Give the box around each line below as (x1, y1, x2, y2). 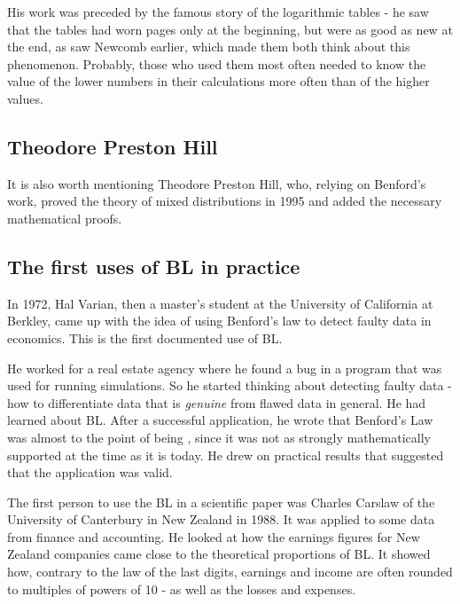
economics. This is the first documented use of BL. (7, 328, 283, 347)
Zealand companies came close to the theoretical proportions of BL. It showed (7, 545, 431, 563)
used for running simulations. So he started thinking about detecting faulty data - (7, 376, 452, 395)
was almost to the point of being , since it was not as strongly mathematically (7, 428, 432, 446)
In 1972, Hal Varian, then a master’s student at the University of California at (7, 294, 433, 312)
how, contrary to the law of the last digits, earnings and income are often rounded (7, 562, 453, 581)
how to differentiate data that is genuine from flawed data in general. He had (7, 393, 426, 412)
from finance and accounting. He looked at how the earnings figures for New (7, 527, 420, 545)
